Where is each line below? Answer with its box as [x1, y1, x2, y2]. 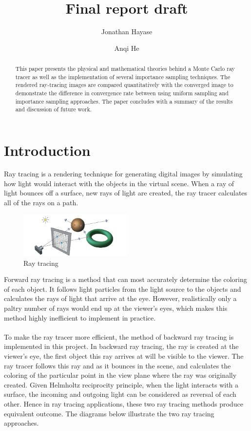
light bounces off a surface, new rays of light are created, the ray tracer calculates [4, 188, 248, 198]
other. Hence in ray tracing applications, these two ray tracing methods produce [4, 398, 243, 409]
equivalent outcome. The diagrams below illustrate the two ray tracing [4, 408, 214, 418]
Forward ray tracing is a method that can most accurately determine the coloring [4, 274, 247, 284]
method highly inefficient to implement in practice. [4, 312, 156, 323]
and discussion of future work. [15, 105, 92, 113]
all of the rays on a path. [4, 197, 78, 207]
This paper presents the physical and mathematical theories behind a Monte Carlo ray [15, 65, 235, 73]
